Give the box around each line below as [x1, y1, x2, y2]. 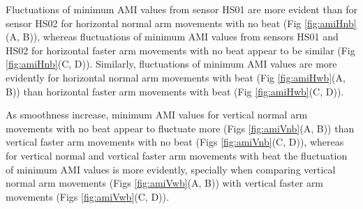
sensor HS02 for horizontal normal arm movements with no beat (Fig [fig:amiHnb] [6, 15, 357, 30]
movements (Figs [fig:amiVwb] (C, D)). [6, 189, 169, 203]
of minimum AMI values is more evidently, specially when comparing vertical [6, 162, 336, 176]
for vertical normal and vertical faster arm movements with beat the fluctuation [6, 148, 348, 162]
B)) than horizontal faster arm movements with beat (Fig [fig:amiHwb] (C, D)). [6, 84, 344, 98]
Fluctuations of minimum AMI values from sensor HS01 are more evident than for [6, 2, 357, 16]
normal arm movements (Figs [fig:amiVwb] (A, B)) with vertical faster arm [6, 176, 324, 190]
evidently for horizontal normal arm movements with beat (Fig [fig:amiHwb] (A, [6, 70, 346, 84]
